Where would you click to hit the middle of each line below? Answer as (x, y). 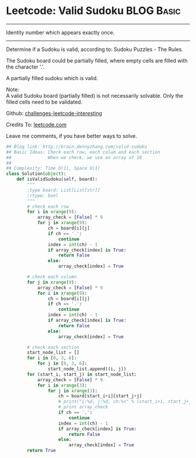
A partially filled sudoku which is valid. (52, 78)
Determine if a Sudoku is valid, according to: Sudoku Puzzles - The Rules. (95, 49)
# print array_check (83, 407)
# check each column (52, 277)
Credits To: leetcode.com (36, 125)
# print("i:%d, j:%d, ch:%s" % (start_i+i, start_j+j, (126, 402)
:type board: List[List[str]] (64, 190)
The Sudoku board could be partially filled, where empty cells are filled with (97, 60)
